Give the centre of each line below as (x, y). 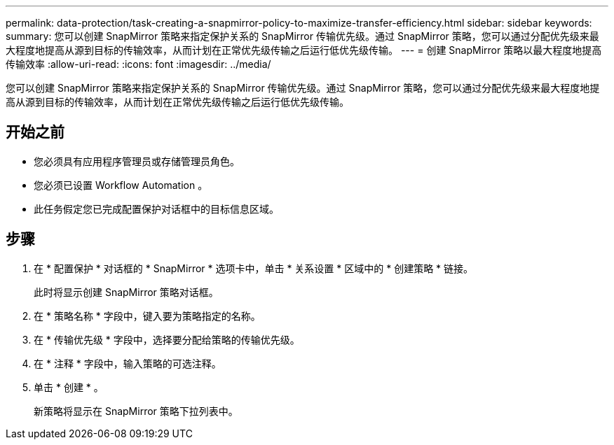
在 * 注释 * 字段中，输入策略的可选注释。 (128, 363)
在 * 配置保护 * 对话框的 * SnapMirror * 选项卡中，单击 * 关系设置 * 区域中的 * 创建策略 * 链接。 (254, 268)
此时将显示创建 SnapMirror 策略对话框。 (126, 292)
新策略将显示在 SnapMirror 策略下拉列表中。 (136, 411)
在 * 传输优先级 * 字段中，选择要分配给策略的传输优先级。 (167, 339)
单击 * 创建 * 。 (69, 387)
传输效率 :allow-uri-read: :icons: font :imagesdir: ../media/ (138, 64)
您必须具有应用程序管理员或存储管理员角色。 (137, 161)
